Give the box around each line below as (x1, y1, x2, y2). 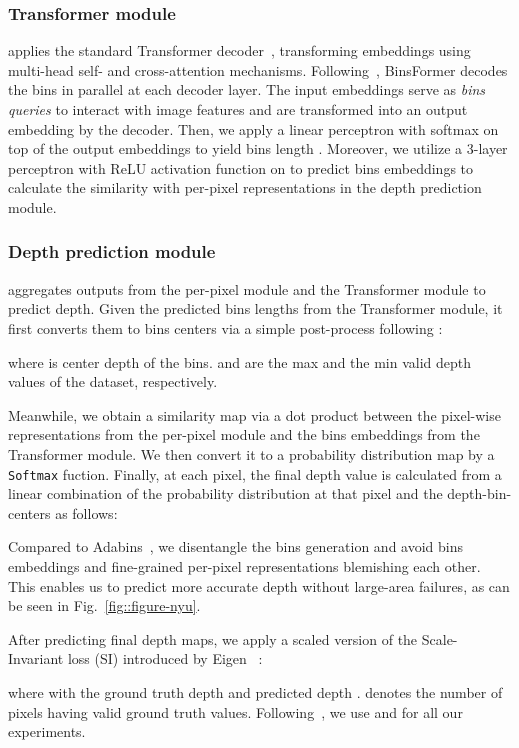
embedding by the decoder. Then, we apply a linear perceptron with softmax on (8, 118, 499, 139)
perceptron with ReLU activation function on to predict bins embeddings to (8, 157, 474, 178)
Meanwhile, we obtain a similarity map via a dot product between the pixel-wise (8, 404, 501, 425)
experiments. (8, 721, 86, 742)
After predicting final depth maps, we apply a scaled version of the (8, 628, 418, 649)
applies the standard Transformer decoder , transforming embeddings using (8, 40, 471, 61)
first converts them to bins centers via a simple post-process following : (8, 317, 443, 338)
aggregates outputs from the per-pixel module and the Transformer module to (8, 278, 486, 299)
